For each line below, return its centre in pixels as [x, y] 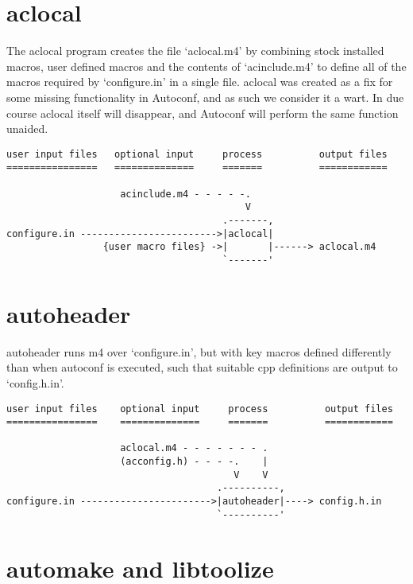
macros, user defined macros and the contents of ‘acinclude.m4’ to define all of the [206, 66]
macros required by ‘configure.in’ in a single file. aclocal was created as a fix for [200, 82]
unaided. [27, 128]
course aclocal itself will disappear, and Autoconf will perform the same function [203, 113]
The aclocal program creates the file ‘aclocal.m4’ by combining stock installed [195, 51]
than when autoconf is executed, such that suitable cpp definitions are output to [202, 367]
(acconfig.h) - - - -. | [194, 462]
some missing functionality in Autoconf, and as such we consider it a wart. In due [205, 97]
